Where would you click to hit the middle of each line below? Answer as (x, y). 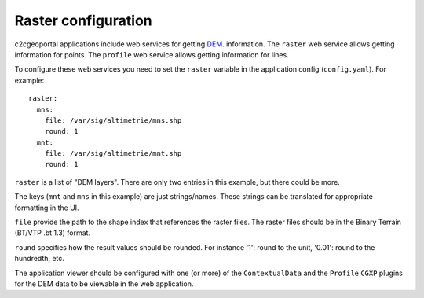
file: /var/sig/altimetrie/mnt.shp (113, 154)
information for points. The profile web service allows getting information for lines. (152, 54)
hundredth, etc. (39, 259)
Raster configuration (83, 20)
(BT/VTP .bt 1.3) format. (52, 233)
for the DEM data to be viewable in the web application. (104, 284)
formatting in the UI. (47, 208)
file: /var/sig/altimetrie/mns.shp (113, 120)
